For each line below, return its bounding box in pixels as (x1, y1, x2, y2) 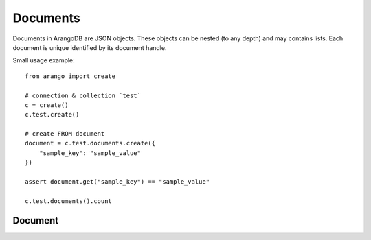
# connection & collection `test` (25, 91, 141, 99)
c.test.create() (25, 110, 80, 119)
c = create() (25, 101, 69, 109)
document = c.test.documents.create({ (25, 139, 156, 147)
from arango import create (25, 72, 116, 80)
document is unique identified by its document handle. (12, 43, 167, 51)
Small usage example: (12, 56, 75, 64)
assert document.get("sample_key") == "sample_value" (25, 178, 210, 186)
